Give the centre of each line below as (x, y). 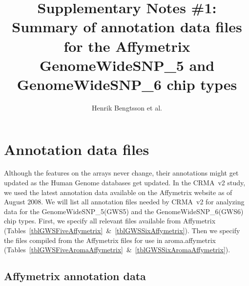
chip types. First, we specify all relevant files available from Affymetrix (110, 221)
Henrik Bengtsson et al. (127, 107)
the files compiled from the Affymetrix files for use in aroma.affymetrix (110, 240)
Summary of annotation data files (127, 27)
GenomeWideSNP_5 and (127, 65)
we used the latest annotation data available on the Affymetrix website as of (118, 192)
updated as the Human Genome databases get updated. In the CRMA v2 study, (125, 182)
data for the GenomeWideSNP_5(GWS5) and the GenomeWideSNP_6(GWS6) (124, 211)
